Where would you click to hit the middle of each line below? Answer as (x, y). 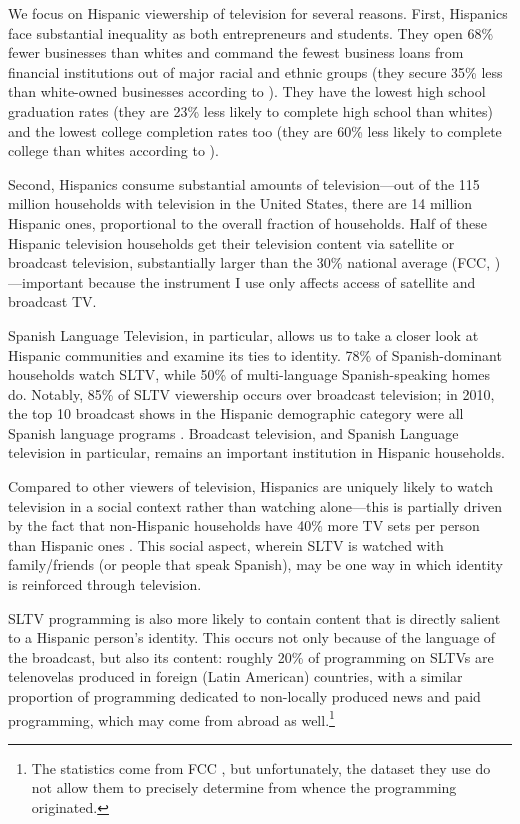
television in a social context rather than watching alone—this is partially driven (255, 505)
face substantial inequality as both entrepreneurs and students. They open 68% (251, 32)
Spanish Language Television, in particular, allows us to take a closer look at (243, 334)
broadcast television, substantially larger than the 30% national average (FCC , (249, 262)
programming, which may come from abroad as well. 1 (171, 718)
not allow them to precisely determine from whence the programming (244, 787)
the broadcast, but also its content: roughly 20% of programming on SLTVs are (251, 656)
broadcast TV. (52, 301)
